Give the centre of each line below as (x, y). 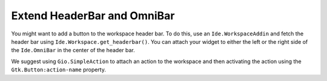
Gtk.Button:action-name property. (58, 70)
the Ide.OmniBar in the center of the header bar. (73, 50)
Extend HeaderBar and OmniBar (93, 16)
